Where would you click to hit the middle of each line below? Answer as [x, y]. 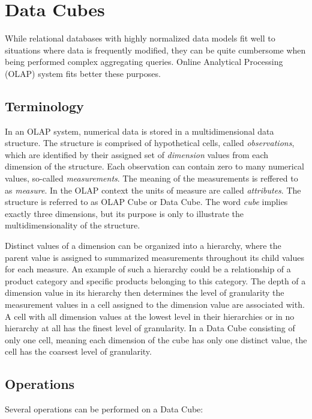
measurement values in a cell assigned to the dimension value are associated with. [155, 304]
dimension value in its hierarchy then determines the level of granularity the [145, 292]
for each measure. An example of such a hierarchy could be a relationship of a [148, 269]
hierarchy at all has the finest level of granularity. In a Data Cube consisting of [150, 328]
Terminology [44, 106]
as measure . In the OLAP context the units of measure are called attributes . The [153, 190]
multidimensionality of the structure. [73, 225]
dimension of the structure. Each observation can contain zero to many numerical [154, 166]
